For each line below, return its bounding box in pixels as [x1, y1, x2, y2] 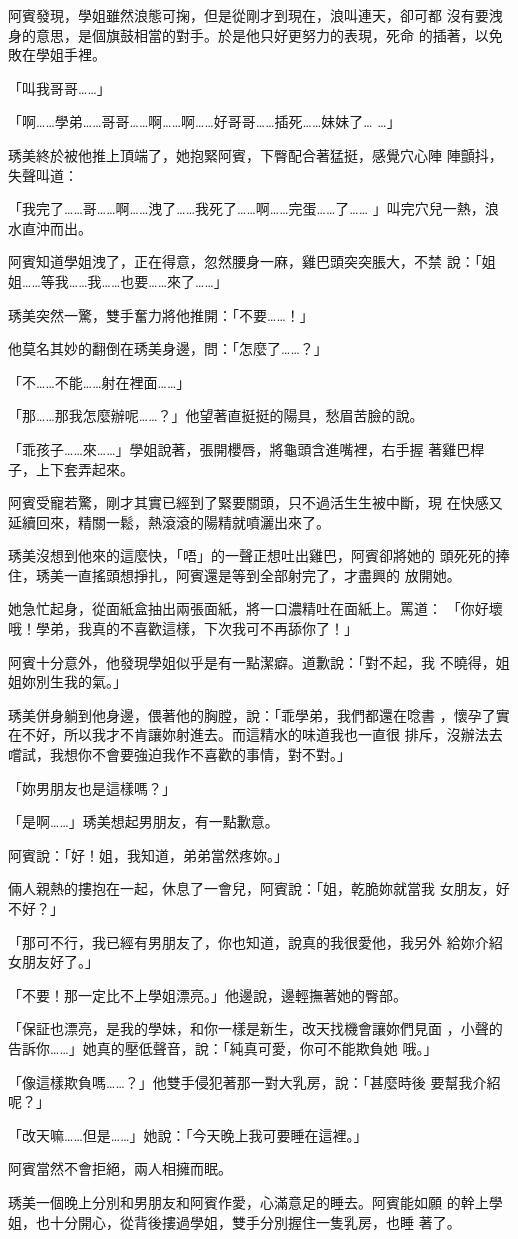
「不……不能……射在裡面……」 [8, 371, 191, 392]
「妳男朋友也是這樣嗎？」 [8, 777, 176, 798]
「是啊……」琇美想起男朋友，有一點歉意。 [8, 811, 279, 832]
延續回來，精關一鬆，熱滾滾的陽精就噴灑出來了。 [8, 511, 330, 532]
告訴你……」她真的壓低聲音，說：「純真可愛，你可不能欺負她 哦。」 [8, 1037, 438, 1058]
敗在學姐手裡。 [8, 44, 106, 65]
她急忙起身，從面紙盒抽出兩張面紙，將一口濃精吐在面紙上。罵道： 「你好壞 [8, 598, 503, 619]
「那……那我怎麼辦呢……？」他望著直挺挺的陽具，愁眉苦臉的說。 [8, 405, 424, 426]
